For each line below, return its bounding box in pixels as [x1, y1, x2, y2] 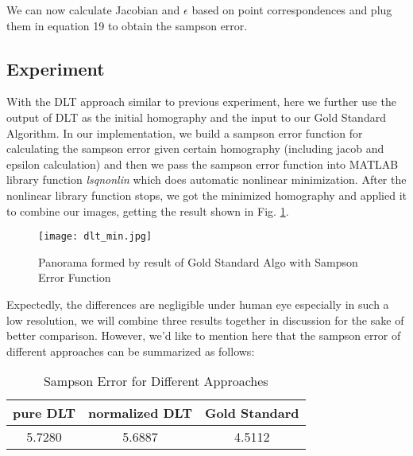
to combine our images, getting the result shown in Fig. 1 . [6, 202, 289, 219]
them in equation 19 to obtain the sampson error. [6, 17, 248, 33]
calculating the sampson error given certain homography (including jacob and [6, 140, 384, 157]
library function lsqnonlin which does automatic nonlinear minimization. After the [6, 171, 407, 188]
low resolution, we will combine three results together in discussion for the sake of [6, 311, 404, 328]
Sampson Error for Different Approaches [43, 372, 268, 391]
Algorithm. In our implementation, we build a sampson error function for [6, 124, 363, 141]
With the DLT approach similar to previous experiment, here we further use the [6, 93, 396, 110]
